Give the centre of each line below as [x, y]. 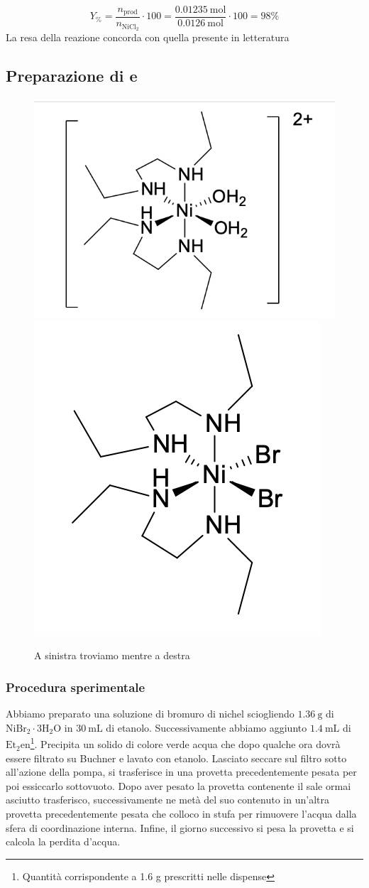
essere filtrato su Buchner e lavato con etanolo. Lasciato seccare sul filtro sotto [176, 758]
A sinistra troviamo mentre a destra [112, 655]
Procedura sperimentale [76, 687]
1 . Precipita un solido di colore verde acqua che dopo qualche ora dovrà [185, 743]
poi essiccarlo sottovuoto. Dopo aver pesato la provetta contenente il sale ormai [178, 785]
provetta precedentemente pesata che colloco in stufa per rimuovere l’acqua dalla [181, 814]
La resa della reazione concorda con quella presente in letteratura [148, 37]
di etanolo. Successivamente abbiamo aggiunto [206, 727]
